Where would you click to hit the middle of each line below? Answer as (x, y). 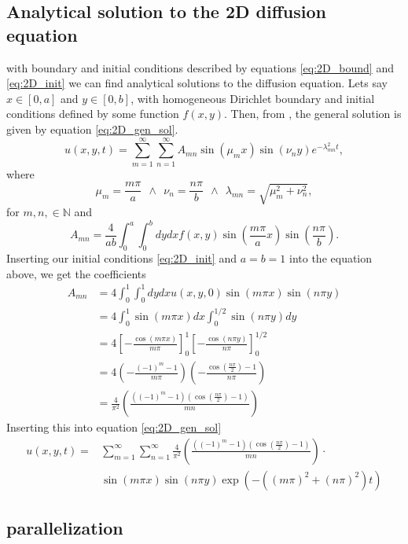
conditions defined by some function (93, 114)
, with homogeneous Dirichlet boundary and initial (253, 98)
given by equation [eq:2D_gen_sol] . (92, 129)
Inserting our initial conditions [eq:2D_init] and (121, 258)
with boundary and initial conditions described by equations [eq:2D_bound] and (200, 67)
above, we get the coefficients (76, 273)
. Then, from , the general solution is (313, 114)
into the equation (331, 258)
